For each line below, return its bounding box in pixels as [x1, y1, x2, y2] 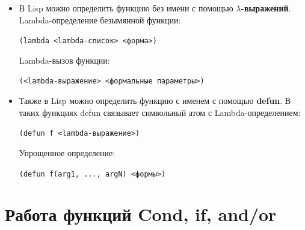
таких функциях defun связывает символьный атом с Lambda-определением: [19, 106, 301, 118]
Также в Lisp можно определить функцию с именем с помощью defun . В [19, 94, 291, 107]
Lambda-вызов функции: [19, 53, 110, 66]
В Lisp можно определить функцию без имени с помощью [19, 2, 233, 14]
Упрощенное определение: [19, 146, 116, 159]
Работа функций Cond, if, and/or [5, 202, 277, 226]
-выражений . [241, 2, 291, 14]
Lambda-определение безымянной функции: [19, 13, 181, 26]
